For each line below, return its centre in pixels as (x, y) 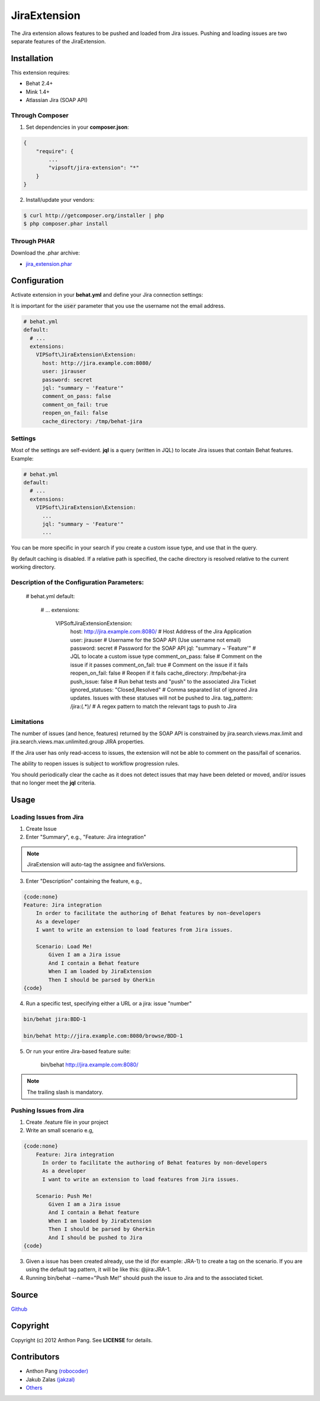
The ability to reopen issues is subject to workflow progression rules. (95, 764)
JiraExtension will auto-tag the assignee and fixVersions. (96, 865)
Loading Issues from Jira (47, 817)
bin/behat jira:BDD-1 (55, 1019)
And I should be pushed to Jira (95, 1238)
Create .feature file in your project (67, 1122)
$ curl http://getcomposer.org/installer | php (94, 216)
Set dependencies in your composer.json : (78, 127)
